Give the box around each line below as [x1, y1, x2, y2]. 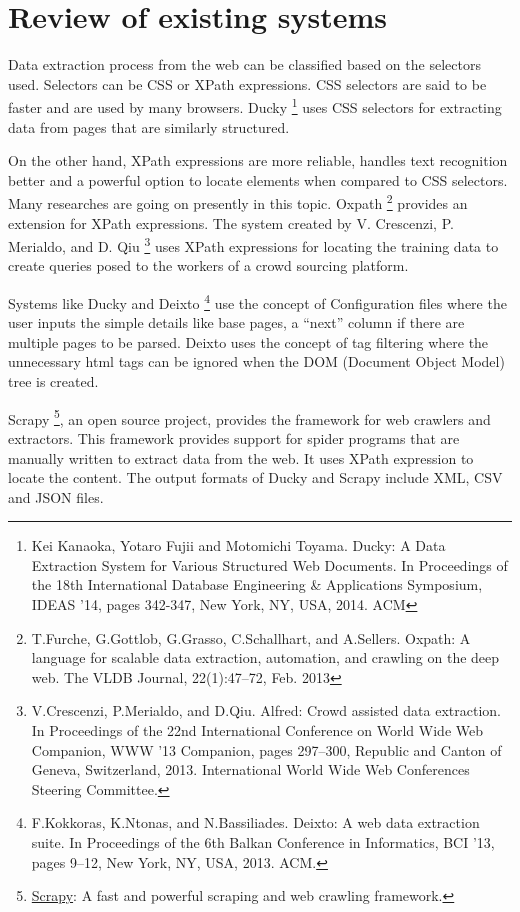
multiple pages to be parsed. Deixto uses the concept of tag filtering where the [8, 331, 489, 352]
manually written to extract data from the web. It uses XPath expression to [8, 447, 474, 468]
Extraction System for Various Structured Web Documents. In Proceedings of [31, 554, 508, 575]
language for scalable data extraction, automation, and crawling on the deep [31, 647, 500, 668]
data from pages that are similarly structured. [8, 116, 290, 137]
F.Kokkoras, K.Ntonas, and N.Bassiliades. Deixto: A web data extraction [31, 812, 480, 833]
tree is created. [8, 371, 99, 392]
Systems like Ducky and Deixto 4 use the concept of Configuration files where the [8, 290, 507, 313]
